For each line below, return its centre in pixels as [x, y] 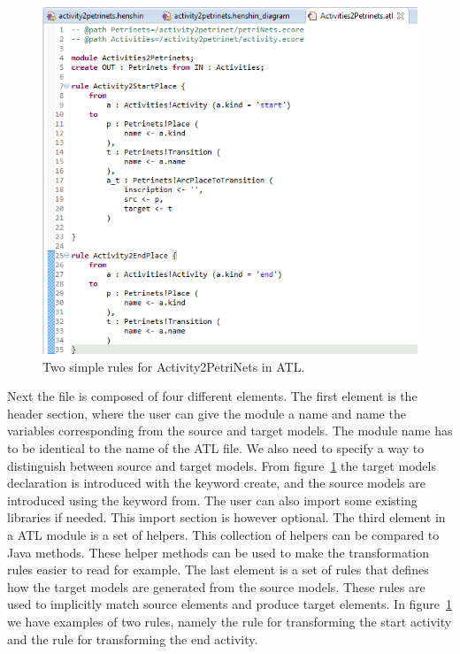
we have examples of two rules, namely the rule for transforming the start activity [230, 621]
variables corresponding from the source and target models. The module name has [230, 431]
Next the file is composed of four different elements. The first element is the [212, 396]
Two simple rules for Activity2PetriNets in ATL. [174, 366]
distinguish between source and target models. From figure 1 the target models [222, 465]
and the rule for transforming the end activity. [133, 639]
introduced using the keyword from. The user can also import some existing [212, 500]
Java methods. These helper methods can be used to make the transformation [218, 552]
